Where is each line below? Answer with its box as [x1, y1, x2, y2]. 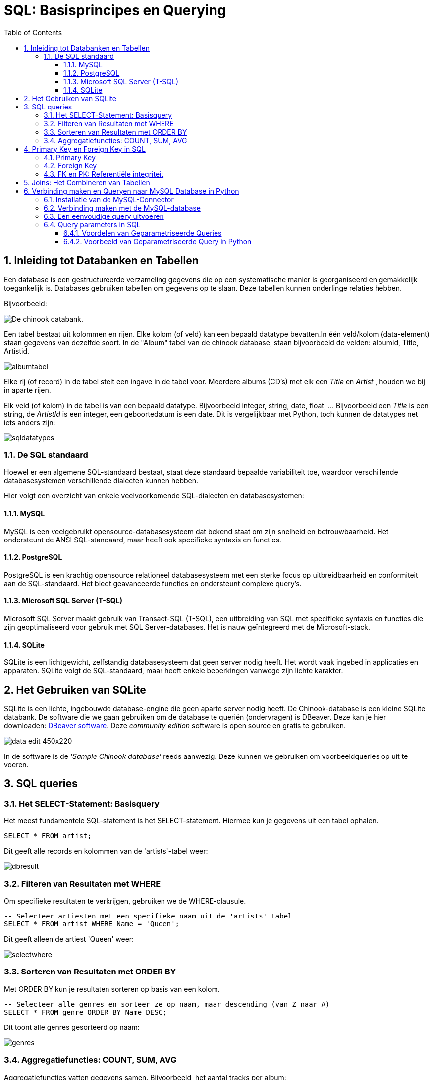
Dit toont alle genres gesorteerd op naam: [4, 1023, 140, 1031]
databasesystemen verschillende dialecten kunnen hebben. [4, 476, 199, 485]
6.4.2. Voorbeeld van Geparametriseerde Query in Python [63, 237, 252, 246]
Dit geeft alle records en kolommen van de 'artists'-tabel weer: [4, 847, 208, 856]
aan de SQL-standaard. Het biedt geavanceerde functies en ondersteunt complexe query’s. [4, 579, 302, 588]
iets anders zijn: [4, 418, 55, 427]
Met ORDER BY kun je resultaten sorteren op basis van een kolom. [4, 984, 220, 993]
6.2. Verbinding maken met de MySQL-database [44, 203, 201, 212]
